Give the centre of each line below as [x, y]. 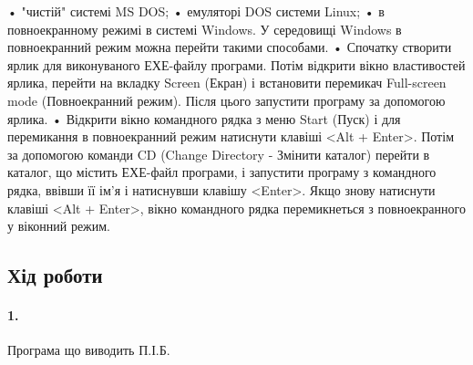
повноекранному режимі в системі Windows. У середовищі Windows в [205, 29]
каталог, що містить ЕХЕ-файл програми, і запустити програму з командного [222, 172]
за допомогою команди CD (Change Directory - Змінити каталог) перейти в [219, 154]
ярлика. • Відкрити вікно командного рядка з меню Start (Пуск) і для [204, 118]
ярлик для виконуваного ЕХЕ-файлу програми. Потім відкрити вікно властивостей [236, 64]
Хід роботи [55, 275]
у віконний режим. [59, 226]
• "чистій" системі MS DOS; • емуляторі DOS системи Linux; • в [196, 11]
